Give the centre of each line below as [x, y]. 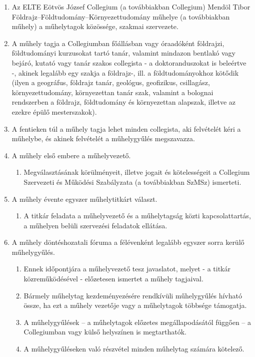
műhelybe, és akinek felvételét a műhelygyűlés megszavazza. [103, 138]
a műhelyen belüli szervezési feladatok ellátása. [95, 225]
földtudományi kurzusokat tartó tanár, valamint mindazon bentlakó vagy [123, 53]
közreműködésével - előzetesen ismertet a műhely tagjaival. [113, 279]
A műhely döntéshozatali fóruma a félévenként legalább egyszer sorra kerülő [128, 242]
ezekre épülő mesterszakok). [54, 111]
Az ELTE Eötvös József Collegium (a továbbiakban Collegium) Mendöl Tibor [131, 7]
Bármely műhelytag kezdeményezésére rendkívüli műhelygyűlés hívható [133, 295]
